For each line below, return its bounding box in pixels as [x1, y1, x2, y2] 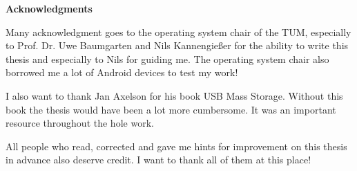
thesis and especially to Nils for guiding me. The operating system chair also [6, 51, 329, 66]
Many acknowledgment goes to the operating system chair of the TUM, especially [6, 24, 351, 39]
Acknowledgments [6, 1, 93, 15]
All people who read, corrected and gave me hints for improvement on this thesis [6, 138, 347, 153]
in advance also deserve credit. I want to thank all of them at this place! [6, 152, 311, 167]
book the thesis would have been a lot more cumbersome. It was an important [6, 102, 336, 116]
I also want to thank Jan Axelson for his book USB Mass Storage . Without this [6, 88, 343, 102]
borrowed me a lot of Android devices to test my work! [6, 65, 238, 80]
